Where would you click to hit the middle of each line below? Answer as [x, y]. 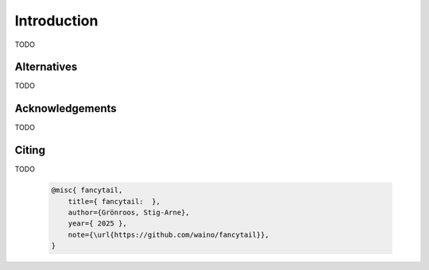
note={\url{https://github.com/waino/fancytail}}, [168, 235]
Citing [30, 150]
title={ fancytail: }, [114, 201]
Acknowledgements [66, 108]
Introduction [56, 21]
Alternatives [46, 67]
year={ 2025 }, [97, 224]
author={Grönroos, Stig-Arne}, [129, 213]
